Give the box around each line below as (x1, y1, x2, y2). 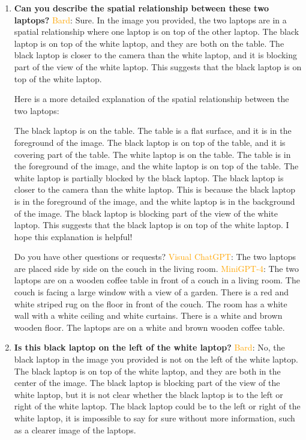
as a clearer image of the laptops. (14, 423, 136, 436)
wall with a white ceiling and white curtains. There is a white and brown (14, 309, 283, 322)
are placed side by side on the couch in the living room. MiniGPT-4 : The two (14, 262, 299, 274)
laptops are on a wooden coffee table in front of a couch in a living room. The (14, 274, 300, 286)
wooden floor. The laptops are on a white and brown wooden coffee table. (14, 321, 285, 333)
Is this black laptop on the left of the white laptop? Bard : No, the (14, 341, 285, 354)
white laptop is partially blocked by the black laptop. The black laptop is (14, 171, 284, 184)
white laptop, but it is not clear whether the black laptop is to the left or (14, 388, 283, 400)
